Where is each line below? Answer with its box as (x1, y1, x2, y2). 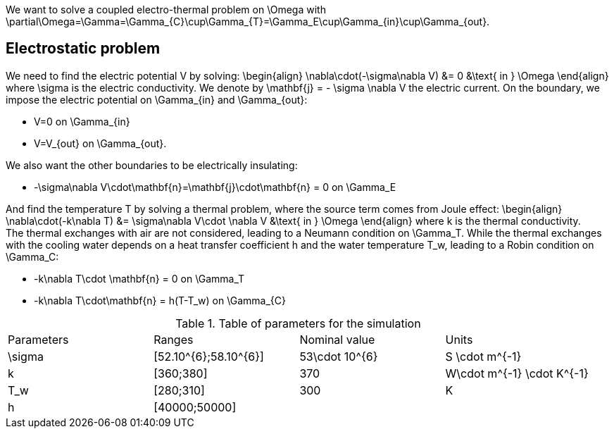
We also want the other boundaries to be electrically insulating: (6, 159, 298, 171)
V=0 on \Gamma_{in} (34, 115, 130, 128)
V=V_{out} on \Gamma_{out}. (34, 137, 167, 149)
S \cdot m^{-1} (445, 349, 522, 364)
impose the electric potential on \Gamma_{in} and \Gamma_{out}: (6, 93, 308, 106)
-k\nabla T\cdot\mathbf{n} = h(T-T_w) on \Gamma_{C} (34, 294, 287, 306)
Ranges (153, 332, 194, 347)
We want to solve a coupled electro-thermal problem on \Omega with (6, 4, 326, 15)
